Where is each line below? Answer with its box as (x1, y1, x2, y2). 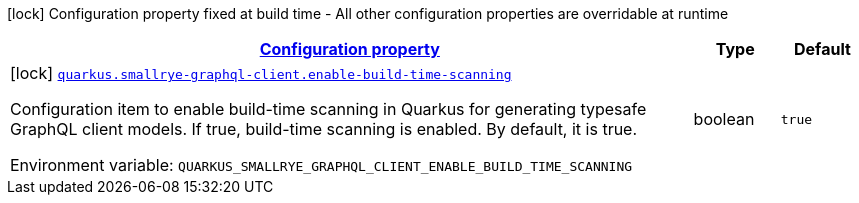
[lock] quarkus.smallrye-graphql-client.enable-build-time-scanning (10, 63, 512, 83)
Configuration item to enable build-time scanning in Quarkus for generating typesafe (10, 99, 647, 119)
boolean (693, 109, 755, 129)
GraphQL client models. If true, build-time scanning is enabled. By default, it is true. (10, 119, 638, 139)
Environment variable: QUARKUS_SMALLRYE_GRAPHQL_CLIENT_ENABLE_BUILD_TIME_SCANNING (10, 155, 633, 175)
